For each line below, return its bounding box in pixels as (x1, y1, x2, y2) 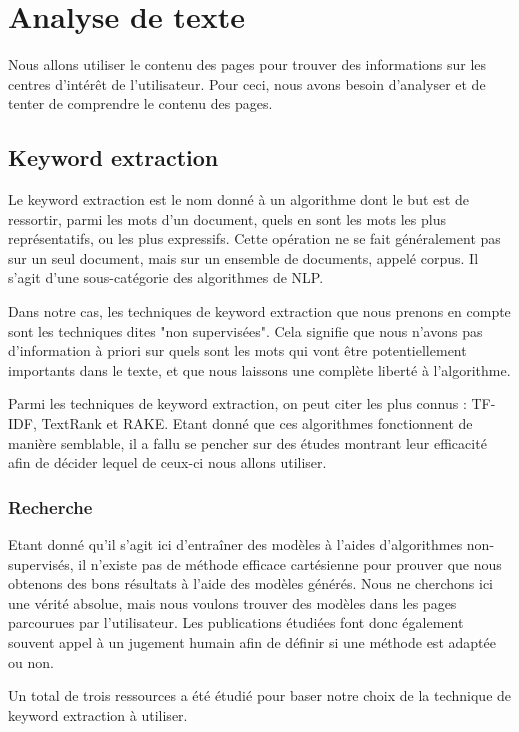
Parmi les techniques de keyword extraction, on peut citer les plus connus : (8, 393, 467, 414)
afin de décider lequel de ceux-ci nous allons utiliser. (8, 452, 327, 473)
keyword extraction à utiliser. (8, 704, 188, 725)
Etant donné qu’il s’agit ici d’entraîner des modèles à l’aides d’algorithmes (8, 534, 463, 555)
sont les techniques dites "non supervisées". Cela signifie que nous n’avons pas (8, 320, 483, 341)
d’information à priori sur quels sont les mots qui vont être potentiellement (8, 340, 467, 361)
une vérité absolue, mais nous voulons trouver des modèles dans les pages (8, 592, 457, 613)
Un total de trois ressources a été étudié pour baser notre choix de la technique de (8, 685, 512, 706)
